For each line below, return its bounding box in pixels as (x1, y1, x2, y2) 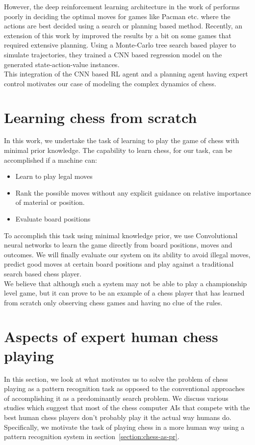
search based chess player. (4, 269, 81, 278)
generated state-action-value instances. (4, 59, 120, 69)
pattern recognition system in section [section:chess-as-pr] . (4, 431, 179, 442)
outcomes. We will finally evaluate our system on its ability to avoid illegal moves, (4, 249, 251, 259)
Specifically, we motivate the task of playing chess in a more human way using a (4, 421, 245, 432)
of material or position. (15, 197, 85, 207)
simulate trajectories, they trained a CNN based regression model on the (4, 49, 222, 59)
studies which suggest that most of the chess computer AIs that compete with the (4, 402, 250, 413)
